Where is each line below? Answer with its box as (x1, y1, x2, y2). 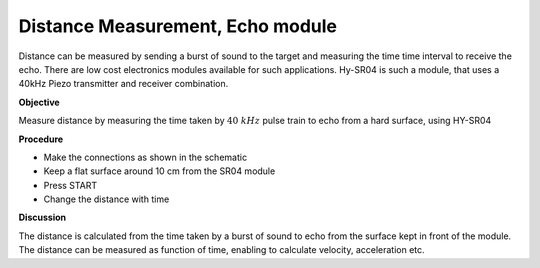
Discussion (18, 211, 67, 224)
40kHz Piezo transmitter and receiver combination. (18, 78, 229, 90)
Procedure (18, 133, 64, 145)
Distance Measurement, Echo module (18, 15, 337, 37)
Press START (43, 179, 98, 191)
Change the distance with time (43, 193, 170, 205)
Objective (18, 96, 60, 108)
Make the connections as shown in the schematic (43, 151, 248, 163)
